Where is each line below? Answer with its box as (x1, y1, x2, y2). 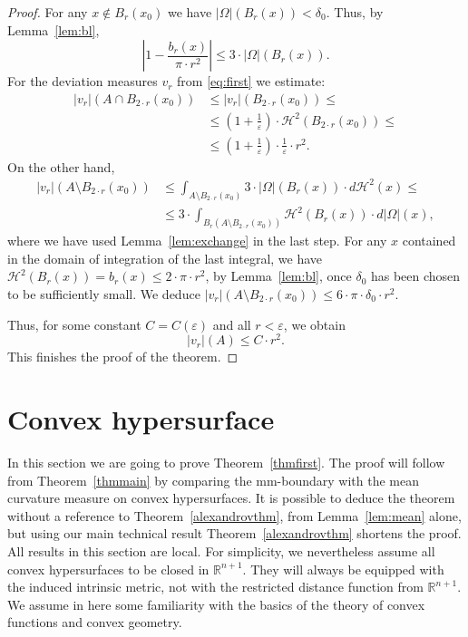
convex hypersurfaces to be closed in (7, 559, 210, 578)
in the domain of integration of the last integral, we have (7, 248, 323, 267)
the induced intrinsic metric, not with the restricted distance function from (7, 577, 424, 596)
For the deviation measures (7, 72, 158, 91)
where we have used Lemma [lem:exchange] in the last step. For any (7, 231, 387, 250)
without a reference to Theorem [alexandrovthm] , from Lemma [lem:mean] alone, (7, 506, 462, 525)
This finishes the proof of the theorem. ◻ (7, 347, 239, 366)
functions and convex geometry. (7, 613, 182, 632)
